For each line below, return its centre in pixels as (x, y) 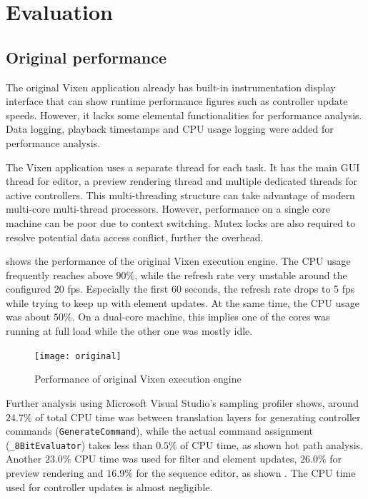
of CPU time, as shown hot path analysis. (272, 444)
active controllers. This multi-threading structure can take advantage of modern (180, 195)
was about (28, 317)
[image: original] (78, 356)
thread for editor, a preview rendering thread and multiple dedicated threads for (182, 181)
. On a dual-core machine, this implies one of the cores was (201, 317)
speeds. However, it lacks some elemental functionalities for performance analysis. (184, 115)
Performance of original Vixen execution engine (138, 379)
